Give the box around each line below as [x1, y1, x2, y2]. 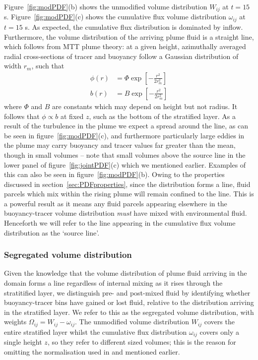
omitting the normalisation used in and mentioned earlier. [4, 346, 180, 357]
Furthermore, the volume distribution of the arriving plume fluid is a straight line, [4, 31, 254, 42]
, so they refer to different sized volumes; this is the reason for [47, 337, 236, 347]
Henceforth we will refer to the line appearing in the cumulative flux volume [4, 218, 236, 228]
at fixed [61, 111, 84, 121]
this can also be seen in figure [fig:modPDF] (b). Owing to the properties [4, 169, 225, 180]
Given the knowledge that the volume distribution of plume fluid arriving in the [4, 268, 247, 278]
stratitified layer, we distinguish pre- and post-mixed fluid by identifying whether [4, 287, 251, 298]
